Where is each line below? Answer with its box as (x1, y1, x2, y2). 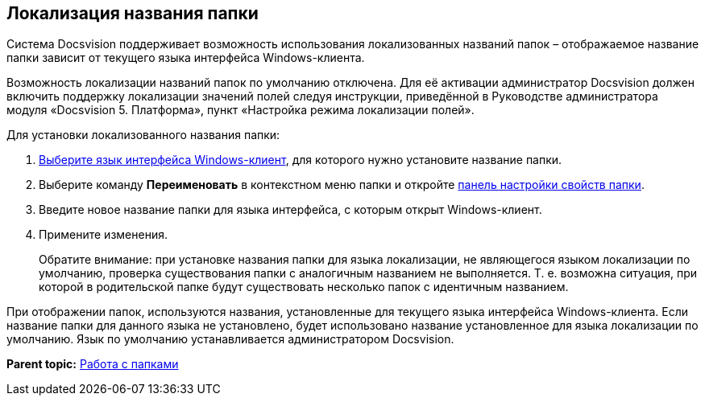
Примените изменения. (39, 228, 168, 242)
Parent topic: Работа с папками (6, 357, 179, 371)
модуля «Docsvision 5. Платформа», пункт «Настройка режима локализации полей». (6, 103, 475, 117)
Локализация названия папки (6, 3, 259, 23)
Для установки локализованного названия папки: (6, 128, 280, 142)
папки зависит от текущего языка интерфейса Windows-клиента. (6, 51, 365, 65)
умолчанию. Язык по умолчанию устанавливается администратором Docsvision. (6, 332, 454, 347)
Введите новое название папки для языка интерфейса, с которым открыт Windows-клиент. (39, 203, 542, 217)
